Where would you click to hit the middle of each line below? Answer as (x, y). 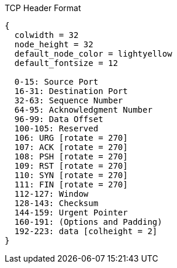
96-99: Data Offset (59, 119)
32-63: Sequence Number (69, 100)
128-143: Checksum (56, 203)
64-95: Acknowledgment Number (83, 110)
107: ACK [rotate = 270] (71, 147)
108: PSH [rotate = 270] (71, 156)
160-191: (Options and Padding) (88, 222)
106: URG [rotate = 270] (71, 138)
